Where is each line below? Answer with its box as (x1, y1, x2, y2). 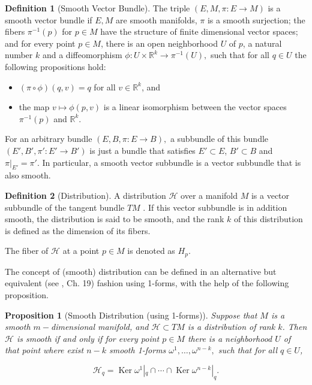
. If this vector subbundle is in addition (143, 201, 287, 213)
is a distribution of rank (187, 320, 275, 333)
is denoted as (127, 244, 175, 257)
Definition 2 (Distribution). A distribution (5, 189, 166, 201)
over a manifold (181, 189, 238, 201)
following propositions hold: (5, 60, 106, 72)
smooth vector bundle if (5, 13, 92, 26)
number (5, 48, 33, 61)
